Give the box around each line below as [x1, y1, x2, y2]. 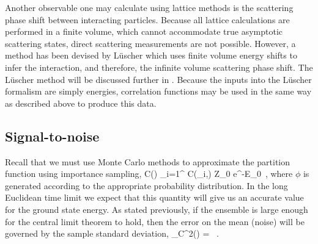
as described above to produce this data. [5, 96, 157, 109]
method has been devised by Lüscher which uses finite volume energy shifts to [5, 49, 297, 62]
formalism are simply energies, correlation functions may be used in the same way [5, 85, 312, 98]
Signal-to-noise [5, 126, 100, 145]
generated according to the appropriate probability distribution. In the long [5, 179, 288, 192]
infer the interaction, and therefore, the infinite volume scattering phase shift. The [5, 60, 313, 73]
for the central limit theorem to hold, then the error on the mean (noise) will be [5, 215, 305, 228]
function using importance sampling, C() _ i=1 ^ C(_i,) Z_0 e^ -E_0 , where [5, 167, 293, 180]
